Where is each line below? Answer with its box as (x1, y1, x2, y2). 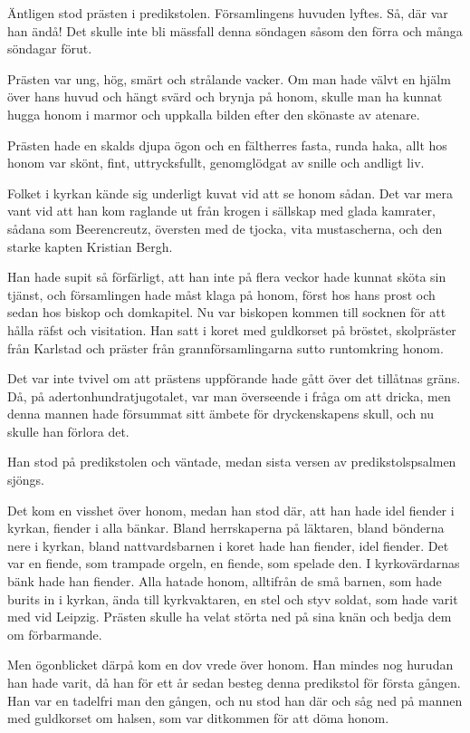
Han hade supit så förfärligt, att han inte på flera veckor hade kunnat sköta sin (7, 267, 446, 286)
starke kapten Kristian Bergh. (7, 236, 173, 256)
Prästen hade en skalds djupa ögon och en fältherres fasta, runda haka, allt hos (7, 135, 447, 154)
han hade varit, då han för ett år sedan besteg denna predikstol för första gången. (7, 673, 461, 691)
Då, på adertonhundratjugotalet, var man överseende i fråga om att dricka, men (7, 386, 451, 405)
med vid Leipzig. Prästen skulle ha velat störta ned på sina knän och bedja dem (7, 607, 452, 626)
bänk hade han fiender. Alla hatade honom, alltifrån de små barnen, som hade (7, 572, 442, 591)
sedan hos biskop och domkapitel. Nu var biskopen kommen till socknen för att (7, 303, 446, 322)
